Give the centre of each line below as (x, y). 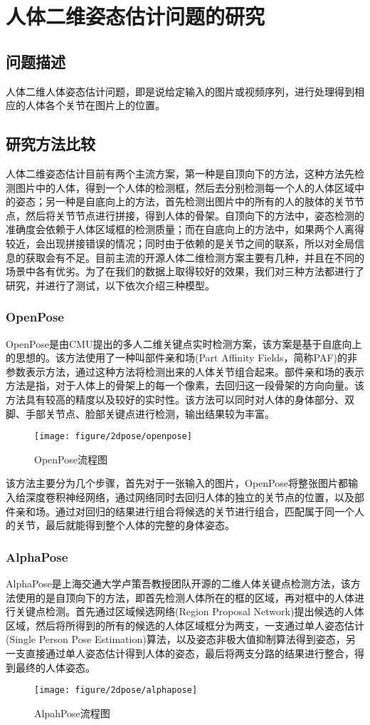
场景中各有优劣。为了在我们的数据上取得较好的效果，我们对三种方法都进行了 (185, 271)
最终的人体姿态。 (55, 667)
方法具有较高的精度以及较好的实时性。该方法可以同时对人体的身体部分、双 (180, 399)
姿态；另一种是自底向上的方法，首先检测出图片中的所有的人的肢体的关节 (185, 201)
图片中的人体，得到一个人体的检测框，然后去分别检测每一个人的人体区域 (185, 187)
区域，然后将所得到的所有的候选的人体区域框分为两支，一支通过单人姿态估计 (185, 625)
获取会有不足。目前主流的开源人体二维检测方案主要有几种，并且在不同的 (195, 257)
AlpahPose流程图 (72, 713)
